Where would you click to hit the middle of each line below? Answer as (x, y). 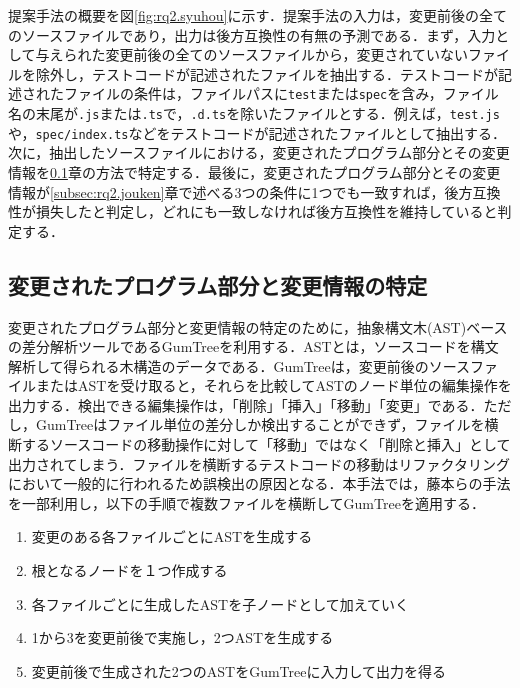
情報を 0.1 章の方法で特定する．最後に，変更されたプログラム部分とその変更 (254, 171)
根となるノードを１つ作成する (129, 570)
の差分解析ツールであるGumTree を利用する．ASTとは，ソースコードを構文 (253, 346)
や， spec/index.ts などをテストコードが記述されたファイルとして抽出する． (257, 132)
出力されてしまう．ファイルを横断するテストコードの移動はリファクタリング (259, 463)
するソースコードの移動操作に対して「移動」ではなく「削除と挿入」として (266, 444)
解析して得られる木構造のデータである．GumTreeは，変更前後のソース (239, 365)
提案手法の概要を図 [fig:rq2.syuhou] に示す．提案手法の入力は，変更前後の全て (257, 15)
